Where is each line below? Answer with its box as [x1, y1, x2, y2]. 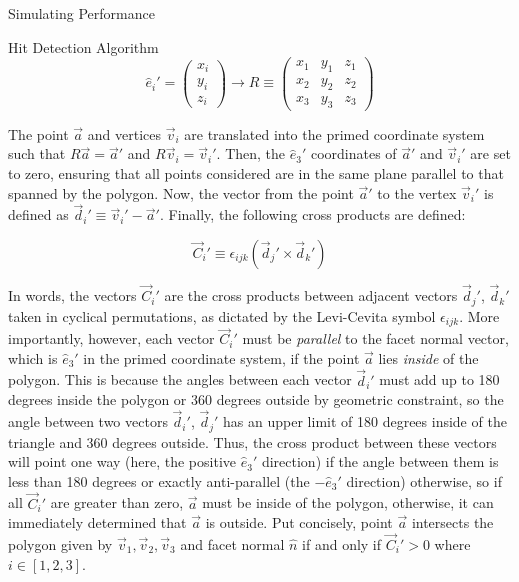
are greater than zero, [50, 492, 184, 513]
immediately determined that [8, 512, 187, 533]
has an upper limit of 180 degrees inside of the [223, 411, 507, 432]
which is [8, 347, 58, 368]
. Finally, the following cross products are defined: [159, 204, 466, 225]
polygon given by [8, 533, 113, 554]
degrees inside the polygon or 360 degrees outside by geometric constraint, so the [8, 389, 504, 410]
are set [470, 143, 511, 164]
